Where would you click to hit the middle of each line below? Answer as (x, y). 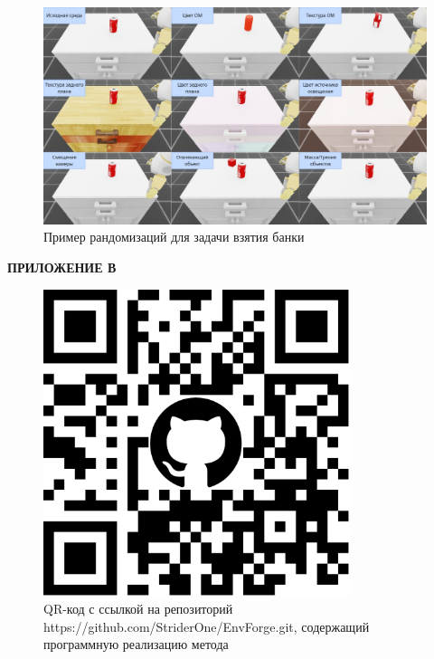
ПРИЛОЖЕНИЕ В (62, 267)
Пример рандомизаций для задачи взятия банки (174, 237)
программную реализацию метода (136, 644)
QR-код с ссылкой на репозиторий (138, 609)
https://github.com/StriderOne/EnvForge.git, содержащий (207, 626)
